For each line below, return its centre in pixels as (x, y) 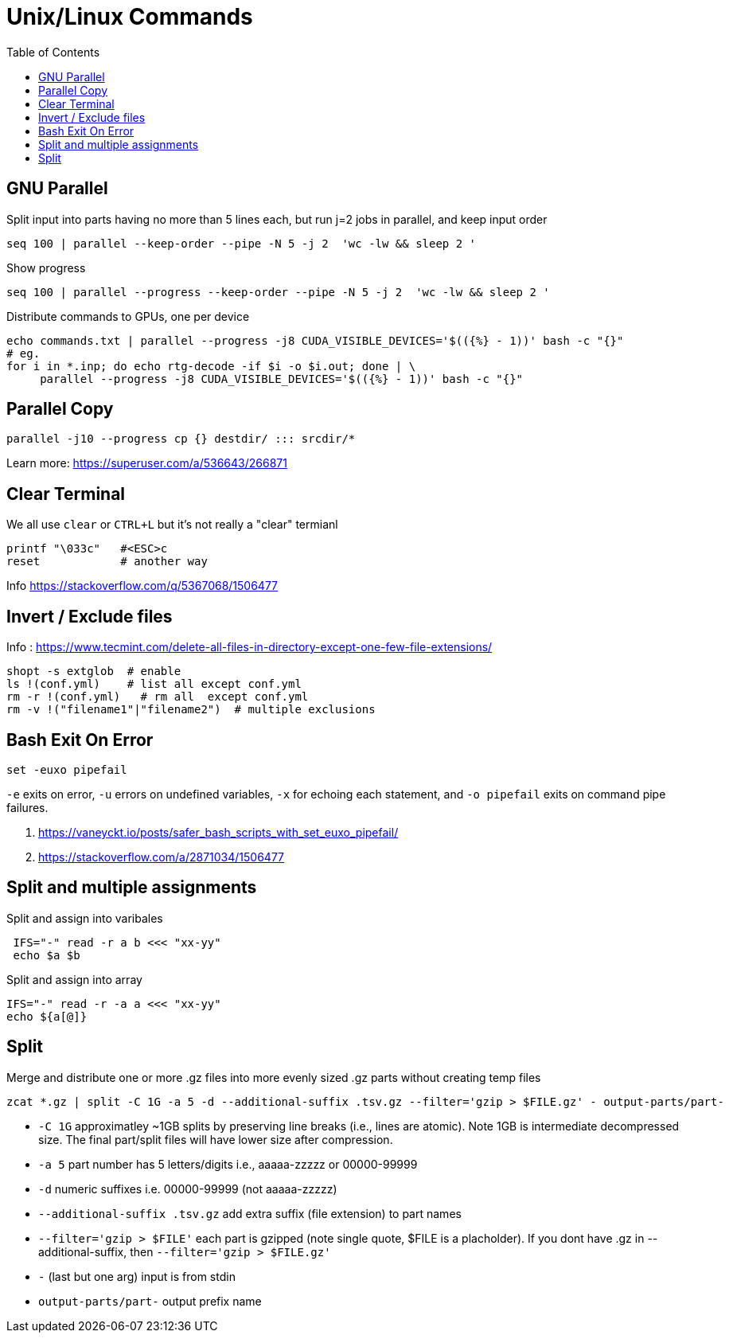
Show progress (46, 267)
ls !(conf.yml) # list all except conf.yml (154, 684)
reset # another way (107, 562)
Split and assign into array (74, 979)
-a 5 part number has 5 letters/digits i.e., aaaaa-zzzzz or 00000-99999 (228, 1164)
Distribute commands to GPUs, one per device (128, 316)
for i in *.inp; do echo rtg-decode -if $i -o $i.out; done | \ (211, 366)
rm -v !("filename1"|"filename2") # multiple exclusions (191, 710)
